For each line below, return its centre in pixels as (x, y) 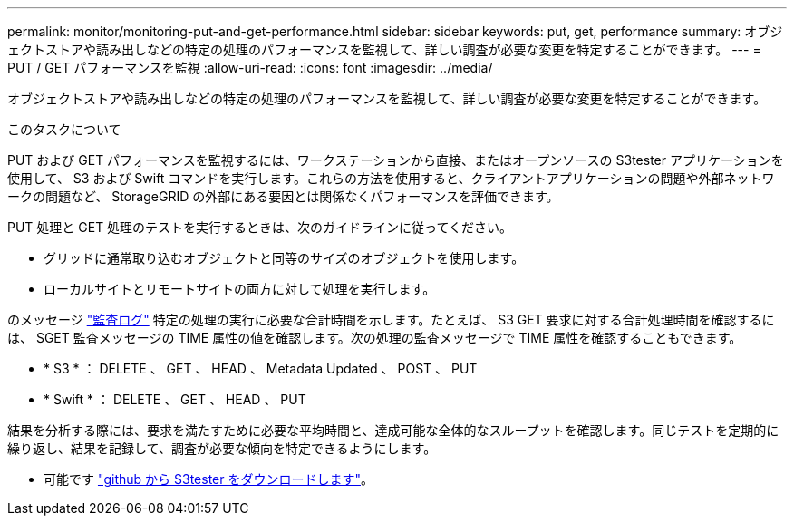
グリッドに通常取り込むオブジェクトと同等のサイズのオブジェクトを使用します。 (284, 258)
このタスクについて (64, 129)
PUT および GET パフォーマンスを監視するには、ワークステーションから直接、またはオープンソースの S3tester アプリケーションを (396, 160)
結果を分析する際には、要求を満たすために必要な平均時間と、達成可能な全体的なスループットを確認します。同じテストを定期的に (393, 430)
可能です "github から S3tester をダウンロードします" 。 (208, 479)
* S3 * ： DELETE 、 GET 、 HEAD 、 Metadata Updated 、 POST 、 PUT (261, 368)
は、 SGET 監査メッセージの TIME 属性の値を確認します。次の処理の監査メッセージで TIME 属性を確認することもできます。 (375, 338)
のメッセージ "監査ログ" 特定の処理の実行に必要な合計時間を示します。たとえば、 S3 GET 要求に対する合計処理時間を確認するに (391, 320)
